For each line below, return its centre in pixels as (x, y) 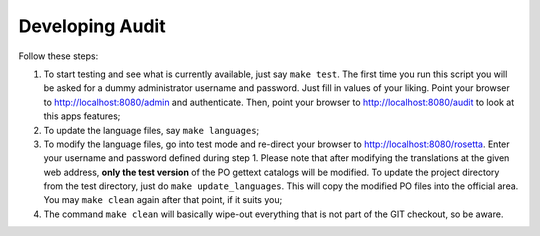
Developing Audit (92, 26)
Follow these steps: (58, 56)
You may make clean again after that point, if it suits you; (163, 200)
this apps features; (82, 116)
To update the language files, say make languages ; (151, 130)
